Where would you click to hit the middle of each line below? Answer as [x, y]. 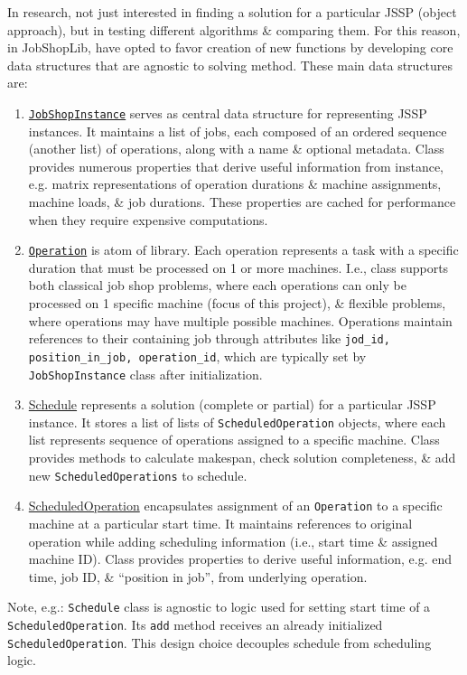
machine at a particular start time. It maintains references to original [220, 523]
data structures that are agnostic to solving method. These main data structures [230, 65]
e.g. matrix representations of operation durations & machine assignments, [235, 184]
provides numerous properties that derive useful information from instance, [236, 166]
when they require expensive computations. [148, 219]
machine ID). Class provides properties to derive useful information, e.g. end [240, 559]
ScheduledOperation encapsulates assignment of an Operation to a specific [235, 506]
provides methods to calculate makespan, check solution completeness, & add [242, 458]
